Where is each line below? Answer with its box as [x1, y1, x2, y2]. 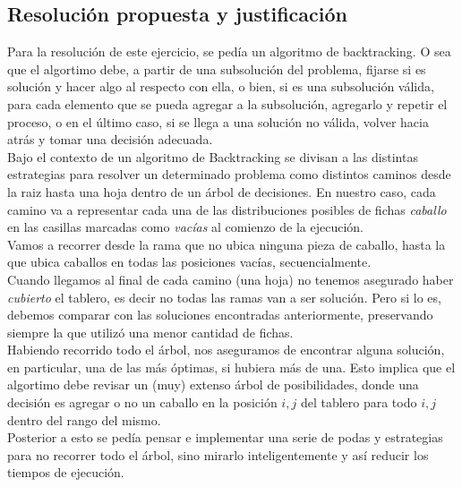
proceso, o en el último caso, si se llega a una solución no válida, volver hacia [7, 112, 429, 131]
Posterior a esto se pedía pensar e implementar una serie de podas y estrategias [7, 428, 443, 447]
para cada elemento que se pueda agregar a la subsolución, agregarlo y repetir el [7, 94, 448, 113]
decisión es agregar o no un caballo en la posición [7, 393, 278, 412]
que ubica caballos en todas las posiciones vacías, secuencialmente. [7, 252, 372, 271]
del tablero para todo [300, 393, 417, 412]
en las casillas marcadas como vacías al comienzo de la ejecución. [7, 218, 364, 236]
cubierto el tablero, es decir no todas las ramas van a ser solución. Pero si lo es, [7, 287, 441, 306]
